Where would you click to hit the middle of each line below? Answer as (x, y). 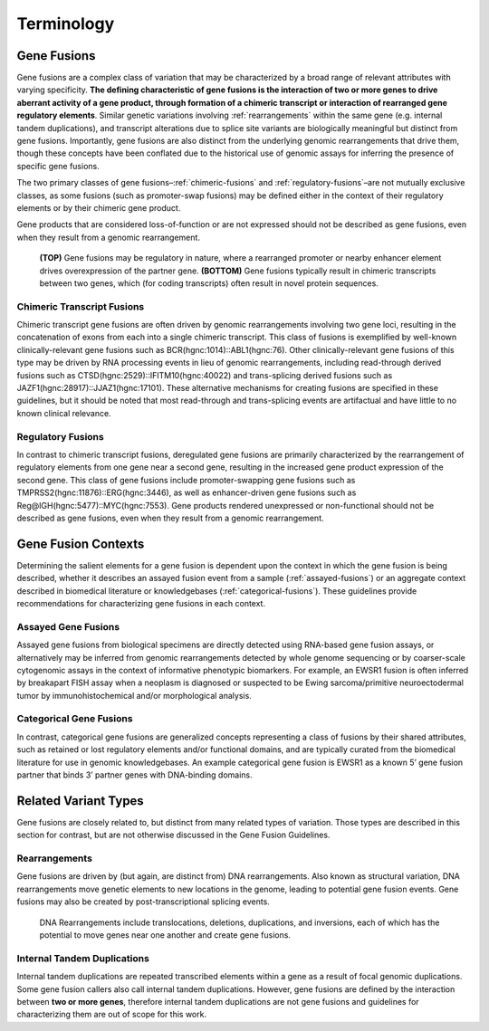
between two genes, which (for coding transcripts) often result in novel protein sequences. (209, 283)
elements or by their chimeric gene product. (99, 207)
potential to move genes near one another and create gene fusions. (165, 935)
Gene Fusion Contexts (81, 544)
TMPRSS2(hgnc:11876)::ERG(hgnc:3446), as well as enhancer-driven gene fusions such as (187, 492)
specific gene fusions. (58, 166)
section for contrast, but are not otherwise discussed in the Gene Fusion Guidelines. (173, 835)
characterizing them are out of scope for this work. (112, 1015)
